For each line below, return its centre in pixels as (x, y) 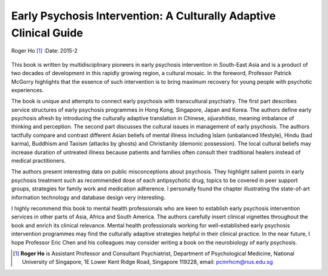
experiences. (28, 90)
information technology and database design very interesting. (88, 197)
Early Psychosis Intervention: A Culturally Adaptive (144, 16)
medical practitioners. (39, 161)
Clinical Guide (47, 33)
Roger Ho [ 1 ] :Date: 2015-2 (45, 51)
